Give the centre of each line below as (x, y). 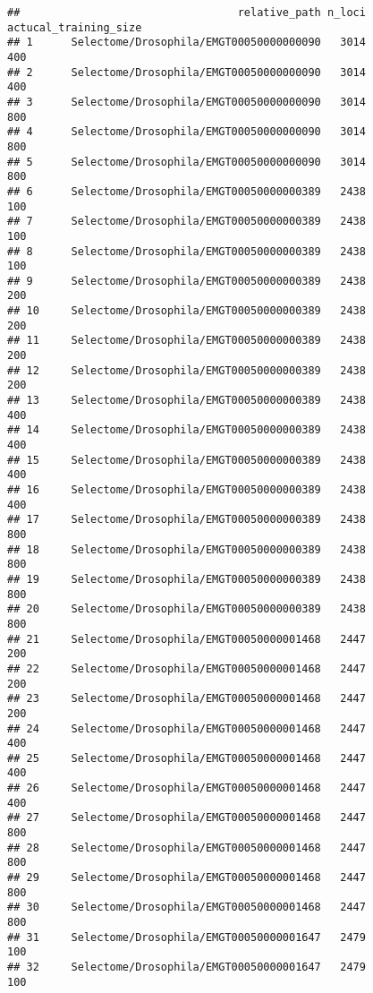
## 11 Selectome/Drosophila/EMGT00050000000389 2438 (186, 341)
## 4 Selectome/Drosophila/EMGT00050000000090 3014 (186, 132)
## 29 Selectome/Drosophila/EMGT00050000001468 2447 (186, 878)
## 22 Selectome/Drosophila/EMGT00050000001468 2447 (186, 668)
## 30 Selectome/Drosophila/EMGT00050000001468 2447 (186, 907)
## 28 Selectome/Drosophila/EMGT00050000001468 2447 (186, 847)
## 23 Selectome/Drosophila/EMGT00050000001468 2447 (186, 699)
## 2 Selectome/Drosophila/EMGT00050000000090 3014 (186, 72)
